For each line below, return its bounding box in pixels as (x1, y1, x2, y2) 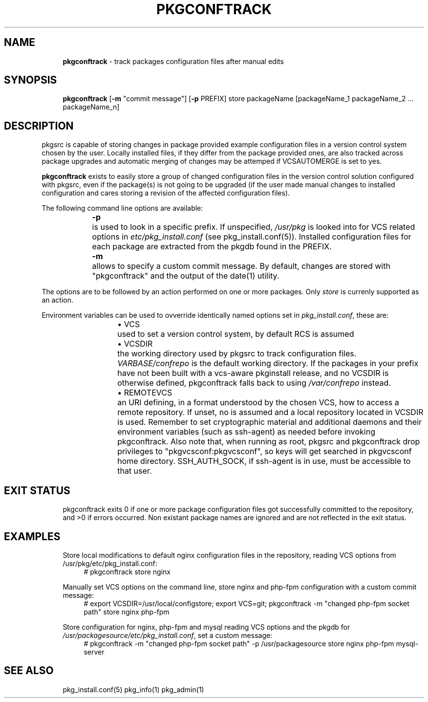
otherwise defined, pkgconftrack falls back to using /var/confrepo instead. (117, 378, 391, 388)
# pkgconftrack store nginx (84, 567, 171, 576)
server (84, 647, 105, 656)
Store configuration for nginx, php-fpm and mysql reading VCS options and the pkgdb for (63, 622, 350, 631)
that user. (117, 466, 152, 476)
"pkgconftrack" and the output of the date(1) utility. (92, 271, 279, 281)
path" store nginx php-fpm (84, 607, 170, 616)
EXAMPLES (4, 530, 61, 543)
